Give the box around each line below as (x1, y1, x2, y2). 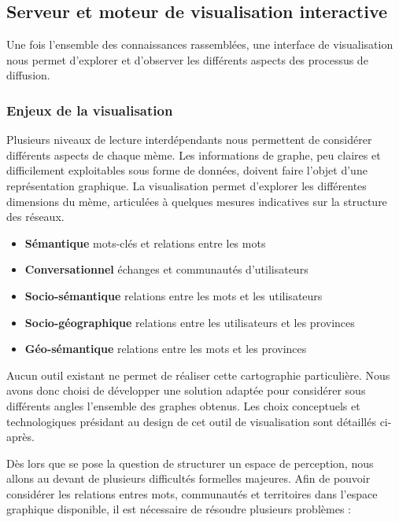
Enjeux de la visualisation (6, 100, 173, 119)
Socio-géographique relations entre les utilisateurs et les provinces (24, 314, 355, 330)
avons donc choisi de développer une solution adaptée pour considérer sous (6, 382, 366, 399)
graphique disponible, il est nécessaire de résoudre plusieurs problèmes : (6, 501, 351, 517)
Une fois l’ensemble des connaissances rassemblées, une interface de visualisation (6, 36, 393, 53)
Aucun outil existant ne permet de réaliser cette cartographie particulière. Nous (6, 366, 390, 383)
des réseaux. (6, 208, 65, 225)
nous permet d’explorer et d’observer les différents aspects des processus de (6, 51, 368, 68)
